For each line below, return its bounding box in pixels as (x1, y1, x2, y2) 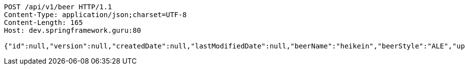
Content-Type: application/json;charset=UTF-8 (4, 11, 187, 19)
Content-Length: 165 (4, 19, 83, 26)
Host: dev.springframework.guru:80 (4, 26, 141, 34)
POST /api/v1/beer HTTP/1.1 (4, 3, 112, 11)
